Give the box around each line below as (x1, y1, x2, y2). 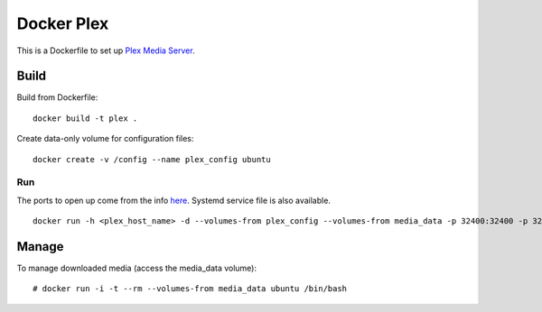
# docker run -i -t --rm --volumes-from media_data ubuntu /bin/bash (33, 284, 348, 294)
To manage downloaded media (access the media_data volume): (16, 262, 257, 274)
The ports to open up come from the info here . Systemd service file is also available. (16, 195, 332, 206)
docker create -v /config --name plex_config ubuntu (33, 154, 271, 164)
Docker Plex (16, 14, 109, 33)
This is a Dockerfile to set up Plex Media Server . (16, 45, 195, 56)
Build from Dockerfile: (16, 92, 98, 103)
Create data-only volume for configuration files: (16, 133, 194, 144)
